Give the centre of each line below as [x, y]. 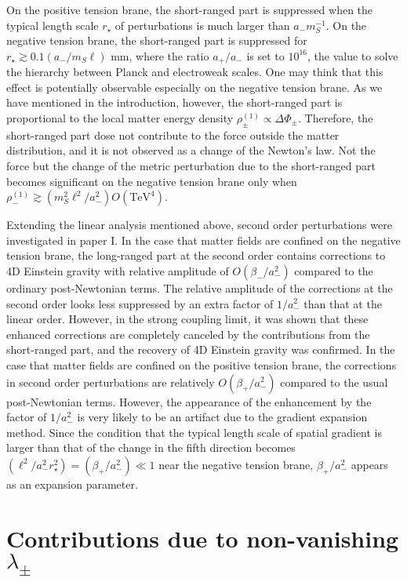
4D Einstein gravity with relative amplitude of [118, 270]
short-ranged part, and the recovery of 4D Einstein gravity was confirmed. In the [201, 349]
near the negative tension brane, [236, 464]
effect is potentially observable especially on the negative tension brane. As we [194, 87]
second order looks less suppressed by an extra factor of [140, 303]
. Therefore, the [336, 118]
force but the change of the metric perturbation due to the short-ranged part [191, 166]
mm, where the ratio [160, 55]
